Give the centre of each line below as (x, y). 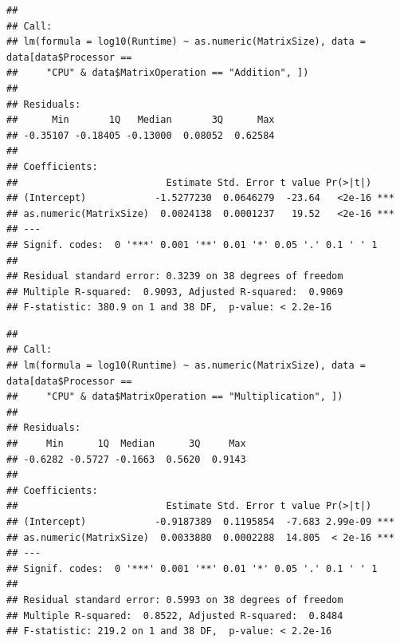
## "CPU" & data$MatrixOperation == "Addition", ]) (158, 73)
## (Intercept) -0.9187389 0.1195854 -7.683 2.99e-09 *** (200, 522)
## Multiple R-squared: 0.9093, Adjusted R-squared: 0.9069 (175, 292)
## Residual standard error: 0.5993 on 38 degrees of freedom (175, 600)
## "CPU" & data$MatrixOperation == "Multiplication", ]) (175, 397)
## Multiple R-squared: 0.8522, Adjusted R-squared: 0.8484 (175, 615)
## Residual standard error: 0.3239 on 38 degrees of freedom (175, 276)
